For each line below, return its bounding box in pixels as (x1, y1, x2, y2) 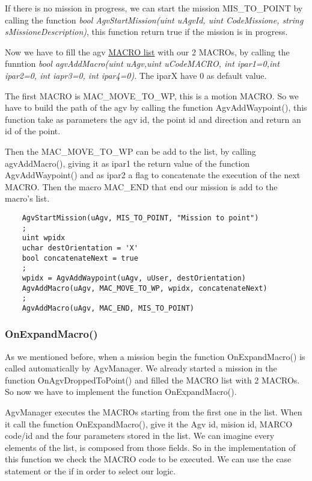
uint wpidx (22, 234, 66, 243)
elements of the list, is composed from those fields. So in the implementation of (5, 441, 296, 453)
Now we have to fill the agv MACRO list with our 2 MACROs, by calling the (5, 45, 290, 58)
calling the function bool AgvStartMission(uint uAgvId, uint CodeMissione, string (5, 13, 304, 26)
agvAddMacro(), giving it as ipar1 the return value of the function (5, 157, 250, 169)
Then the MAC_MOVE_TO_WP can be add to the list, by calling (5, 144, 256, 157)
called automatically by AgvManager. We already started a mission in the (5, 362, 277, 374)
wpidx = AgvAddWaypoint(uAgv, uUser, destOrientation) (22, 273, 246, 282)
